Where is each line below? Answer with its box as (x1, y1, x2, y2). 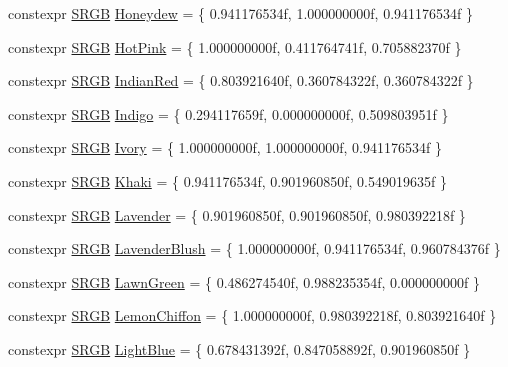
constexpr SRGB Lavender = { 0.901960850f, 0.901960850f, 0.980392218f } (8, 204, 466, 225)
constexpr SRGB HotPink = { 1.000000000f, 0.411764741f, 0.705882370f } (8, 36, 462, 57)
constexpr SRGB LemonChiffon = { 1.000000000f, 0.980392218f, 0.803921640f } (8, 305, 497, 326)
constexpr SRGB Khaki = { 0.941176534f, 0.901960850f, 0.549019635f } (8, 170, 447, 191)
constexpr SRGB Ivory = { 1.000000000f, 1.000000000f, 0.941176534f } (8, 137, 442, 158)
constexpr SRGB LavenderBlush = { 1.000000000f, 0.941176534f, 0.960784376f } (8, 238, 501, 259)
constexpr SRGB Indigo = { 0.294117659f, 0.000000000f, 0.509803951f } (8, 103, 449, 124)
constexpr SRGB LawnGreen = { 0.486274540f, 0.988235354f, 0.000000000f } (8, 271, 480, 292)
